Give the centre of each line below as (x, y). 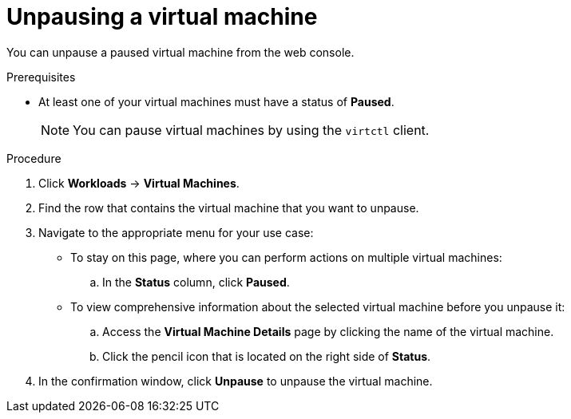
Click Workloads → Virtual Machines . (139, 183)
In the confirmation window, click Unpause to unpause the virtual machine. (236, 381)
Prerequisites (41, 77)
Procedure (34, 158)
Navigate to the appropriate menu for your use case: (176, 232)
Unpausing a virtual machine (162, 17)
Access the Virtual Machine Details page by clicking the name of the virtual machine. (328, 331)
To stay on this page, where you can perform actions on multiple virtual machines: (286, 257)
